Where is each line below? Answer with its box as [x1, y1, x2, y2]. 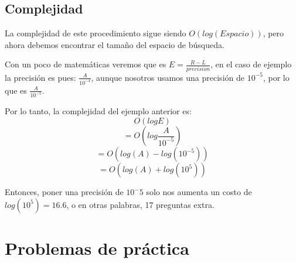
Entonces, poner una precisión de [5, 186, 124, 198]
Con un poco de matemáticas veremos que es [5, 58, 166, 70]
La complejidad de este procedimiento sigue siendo [5, 27, 186, 39]
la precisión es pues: [5, 71, 76, 83]
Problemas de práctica [5, 235, 189, 259]
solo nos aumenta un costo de [146, 186, 252, 198]
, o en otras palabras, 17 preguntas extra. [66, 198, 215, 210]
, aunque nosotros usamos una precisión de [91, 71, 244, 83]
